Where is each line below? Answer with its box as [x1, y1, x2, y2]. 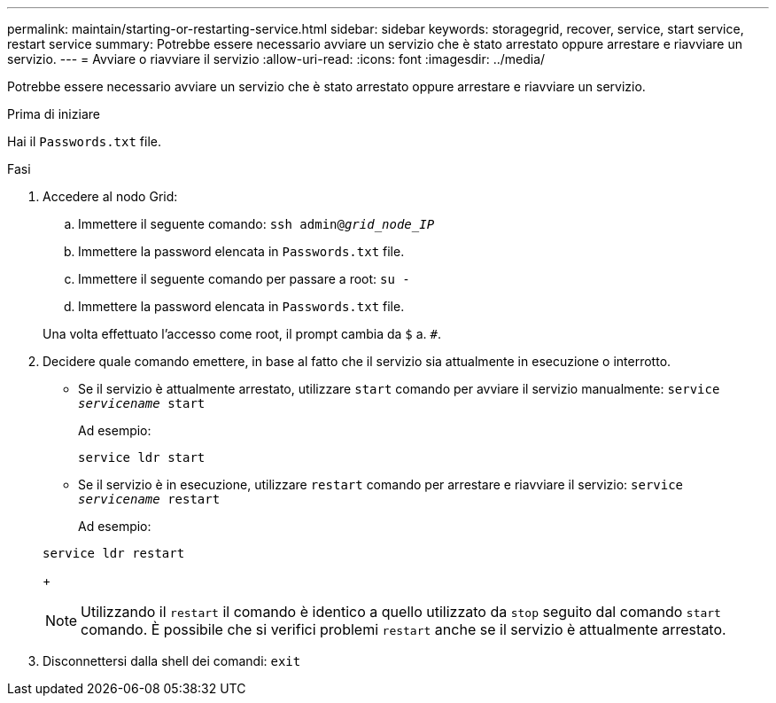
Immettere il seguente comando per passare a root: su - [78, 271, 410, 286]
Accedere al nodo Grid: [43, 189, 178, 204]
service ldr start [78, 450, 206, 465]
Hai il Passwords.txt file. [7, 134, 161, 149]
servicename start [78, 396, 206, 410]
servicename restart [78, 492, 221, 506]
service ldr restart [43, 546, 185, 560]
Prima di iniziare [7, 106, 100, 121]
